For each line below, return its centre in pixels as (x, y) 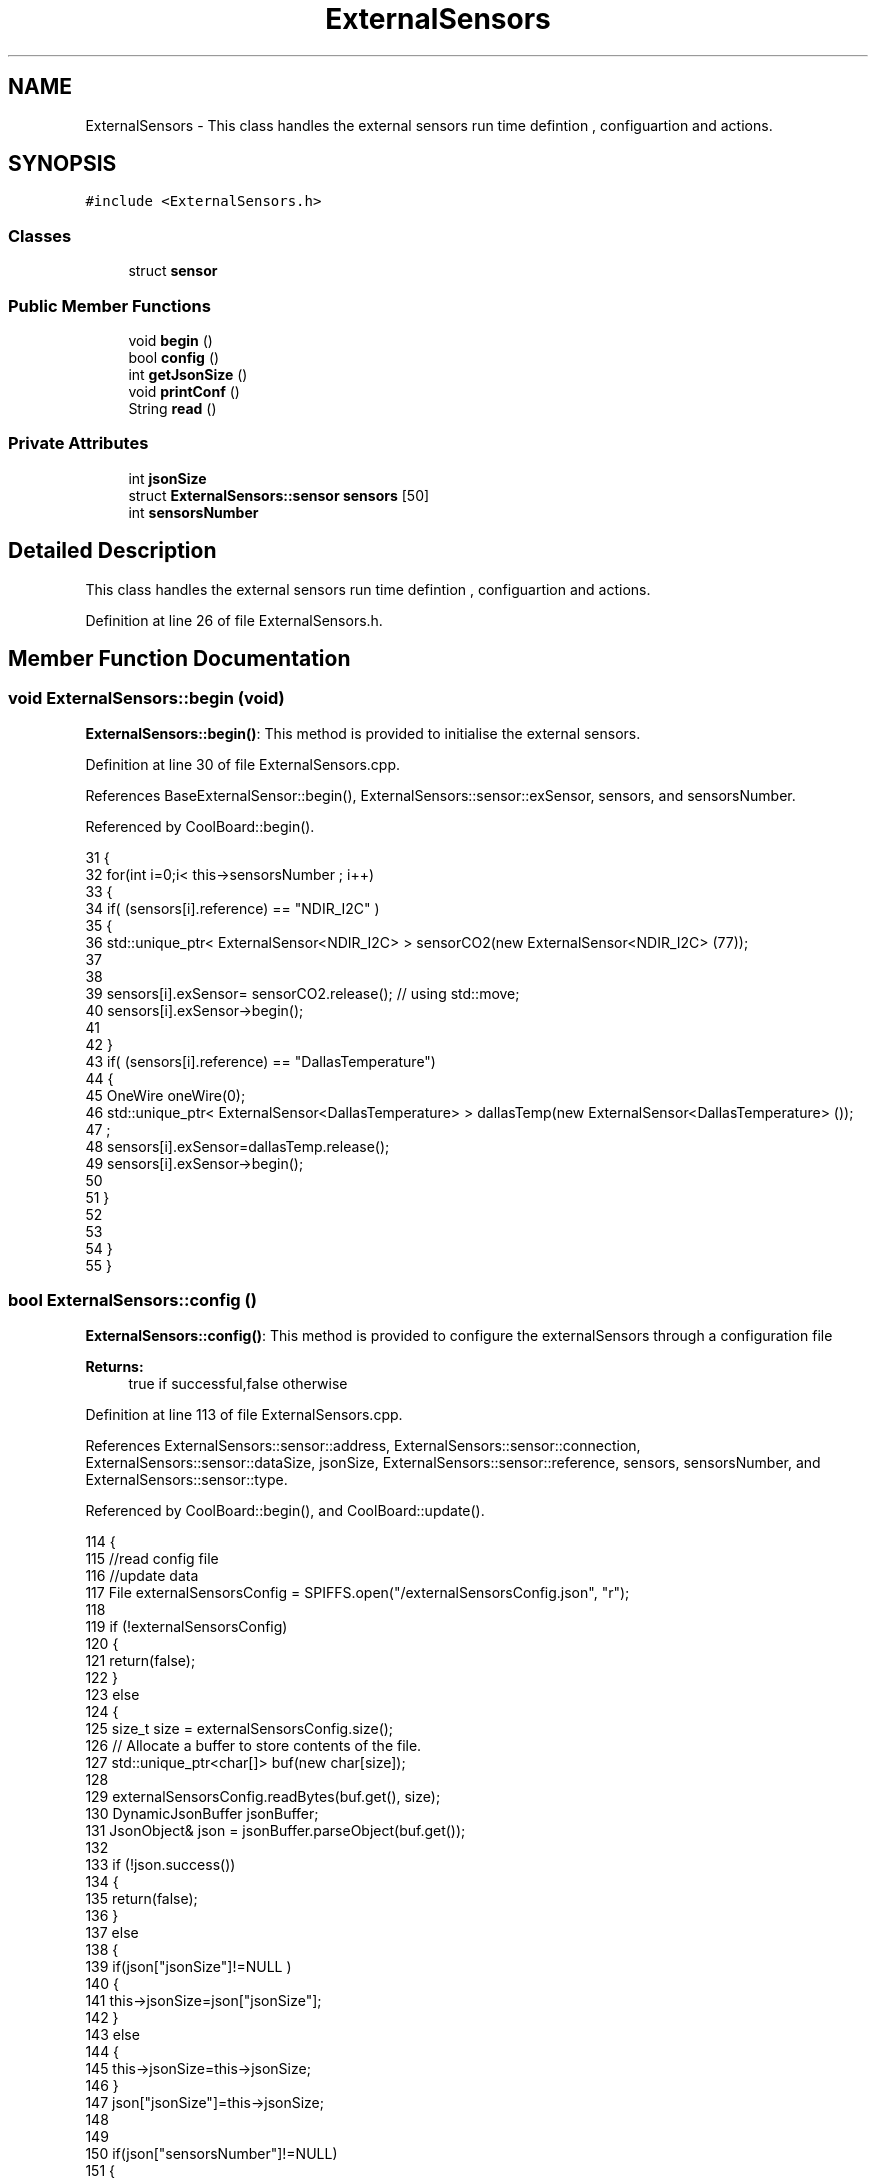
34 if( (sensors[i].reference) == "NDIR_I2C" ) (232, 908)
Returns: (114, 1366)
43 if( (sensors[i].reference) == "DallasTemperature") (260, 1061)
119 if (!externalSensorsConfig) (186, 1626)
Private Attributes (78, 443)
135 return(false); (141, 1898)
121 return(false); (140, 1660)
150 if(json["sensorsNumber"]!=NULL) (211, 2153)
